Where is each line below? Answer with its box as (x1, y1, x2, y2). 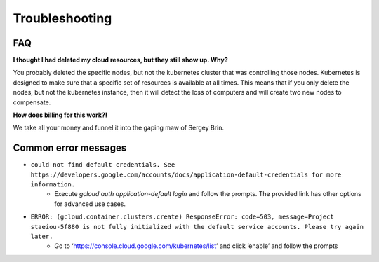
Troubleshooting (13, 11, 112, 26)
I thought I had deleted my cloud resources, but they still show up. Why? (13, 56, 228, 64)
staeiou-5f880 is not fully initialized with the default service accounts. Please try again (30, 223, 364, 230)
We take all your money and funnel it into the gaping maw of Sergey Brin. (13, 123, 225, 132)
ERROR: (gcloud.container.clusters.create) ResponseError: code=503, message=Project (30, 213, 335, 221)
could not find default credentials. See (30, 161, 175, 169)
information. (30, 181, 76, 188)
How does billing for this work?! (13, 111, 108, 119)
